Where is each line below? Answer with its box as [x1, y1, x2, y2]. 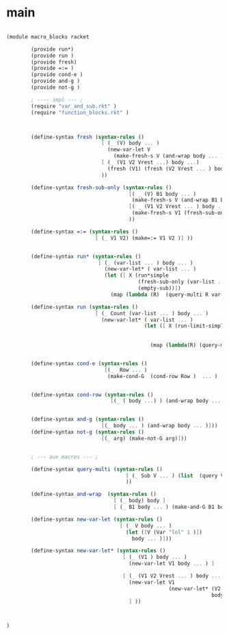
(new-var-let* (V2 [168, 585, 221, 592]
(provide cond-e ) [31, 71, 83, 78]
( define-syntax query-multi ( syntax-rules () [31, 466, 163, 473]
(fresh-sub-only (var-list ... [137, 279, 227, 286]
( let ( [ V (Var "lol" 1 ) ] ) [125, 529, 203, 536]
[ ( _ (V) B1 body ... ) [129, 190, 196, 197]
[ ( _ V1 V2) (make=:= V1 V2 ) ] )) [94, 234, 193, 241]
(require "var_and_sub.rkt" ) [31, 103, 117, 110]
